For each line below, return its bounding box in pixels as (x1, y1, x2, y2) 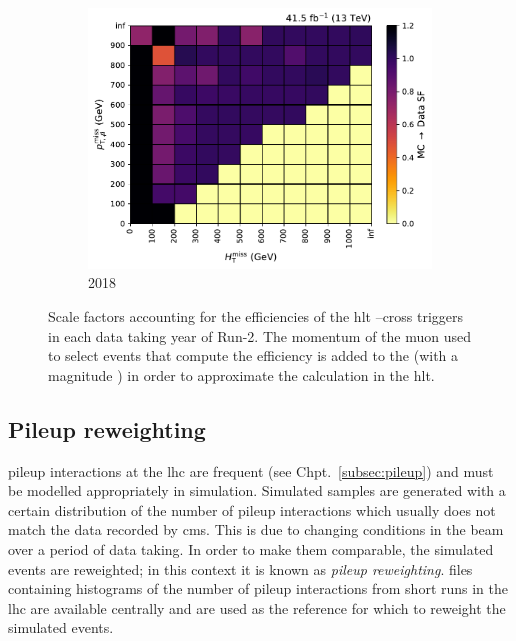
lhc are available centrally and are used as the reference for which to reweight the (8, 597, 506, 618)
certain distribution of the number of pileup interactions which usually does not (8, 499, 496, 520)
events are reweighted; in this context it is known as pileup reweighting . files (8, 558, 473, 579)
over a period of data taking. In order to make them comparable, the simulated (8, 538, 494, 559)
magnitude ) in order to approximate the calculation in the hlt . (48, 364, 435, 385)
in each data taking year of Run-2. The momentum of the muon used (48, 325, 472, 346)
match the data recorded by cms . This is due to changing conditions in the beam (8, 519, 504, 540)
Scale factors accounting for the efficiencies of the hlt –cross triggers (48, 305, 464, 326)
